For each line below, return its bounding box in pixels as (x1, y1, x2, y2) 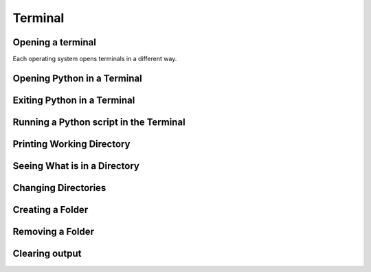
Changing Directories (12, 182, 106, 194)
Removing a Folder (12, 225, 95, 237)
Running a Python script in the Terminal (12, 116, 185, 128)
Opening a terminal (12, 36, 96, 48)
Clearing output (12, 248, 82, 259)
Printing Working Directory (12, 138, 131, 150)
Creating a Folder (12, 203, 89, 216)
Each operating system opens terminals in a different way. (12, 55, 177, 63)
